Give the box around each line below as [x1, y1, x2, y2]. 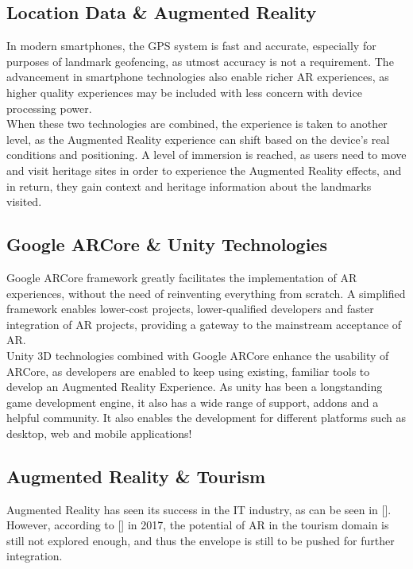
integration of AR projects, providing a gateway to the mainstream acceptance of [6, 315, 402, 332]
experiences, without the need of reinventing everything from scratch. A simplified [6, 284, 406, 301]
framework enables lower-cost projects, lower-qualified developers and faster [6, 300, 374, 317]
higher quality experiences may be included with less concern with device [6, 83, 362, 100]
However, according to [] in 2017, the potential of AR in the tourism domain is [6, 517, 389, 533]
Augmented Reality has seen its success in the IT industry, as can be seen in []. [6, 501, 392, 517]
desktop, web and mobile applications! [6, 424, 192, 441]
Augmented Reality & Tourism [6, 463, 266, 488]
